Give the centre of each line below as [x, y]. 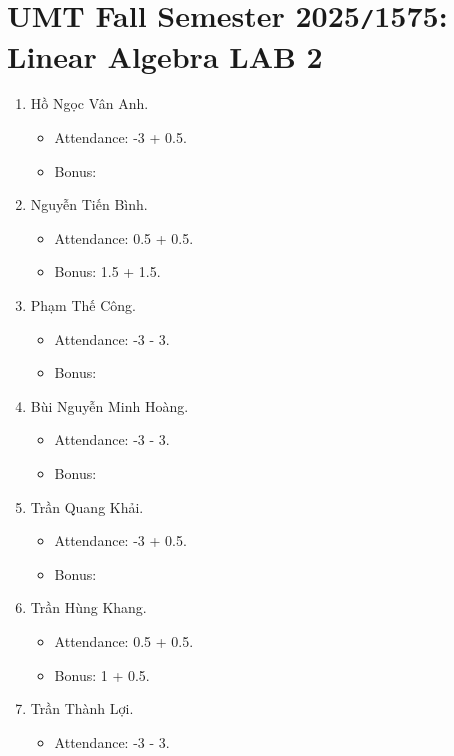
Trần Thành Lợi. [82, 708]
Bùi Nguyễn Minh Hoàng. [109, 405]
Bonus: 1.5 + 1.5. [107, 271]
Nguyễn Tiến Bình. [89, 204]
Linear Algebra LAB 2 [165, 55]
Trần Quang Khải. [87, 506]
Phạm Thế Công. [83, 305]
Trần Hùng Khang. [88, 607]
